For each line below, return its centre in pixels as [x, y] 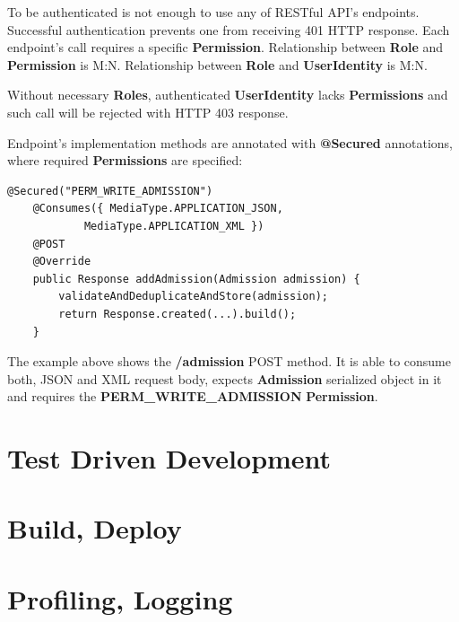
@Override [62, 262]
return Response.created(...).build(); [178, 314]
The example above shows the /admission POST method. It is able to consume [229, 361]
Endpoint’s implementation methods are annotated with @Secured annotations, [230, 142]
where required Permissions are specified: [125, 160]
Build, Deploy [95, 528]
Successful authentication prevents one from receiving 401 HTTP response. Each [229, 29]
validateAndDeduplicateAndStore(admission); [193, 297]
